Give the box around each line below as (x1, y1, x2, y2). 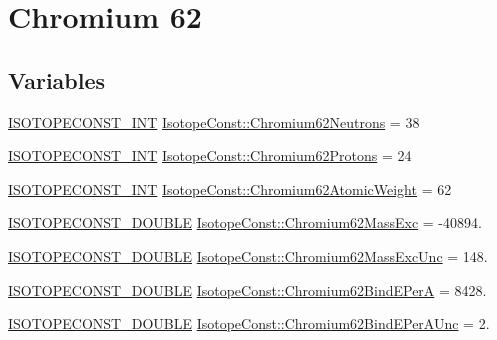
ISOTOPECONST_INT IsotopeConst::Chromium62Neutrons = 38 (8, 111, 420, 132)
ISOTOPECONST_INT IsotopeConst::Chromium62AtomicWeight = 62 (8, 178, 452, 199)
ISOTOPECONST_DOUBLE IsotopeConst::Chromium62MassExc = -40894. (8, 212, 482, 233)
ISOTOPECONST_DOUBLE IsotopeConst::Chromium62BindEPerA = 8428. (8, 279, 487, 300)
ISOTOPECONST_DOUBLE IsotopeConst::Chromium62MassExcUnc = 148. (8, 245, 488, 266)
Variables (8, 64, 106, 95)
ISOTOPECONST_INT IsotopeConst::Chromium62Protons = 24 (8, 145, 412, 166)
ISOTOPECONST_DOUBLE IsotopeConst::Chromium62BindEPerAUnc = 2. (8, 313, 490, 334)
